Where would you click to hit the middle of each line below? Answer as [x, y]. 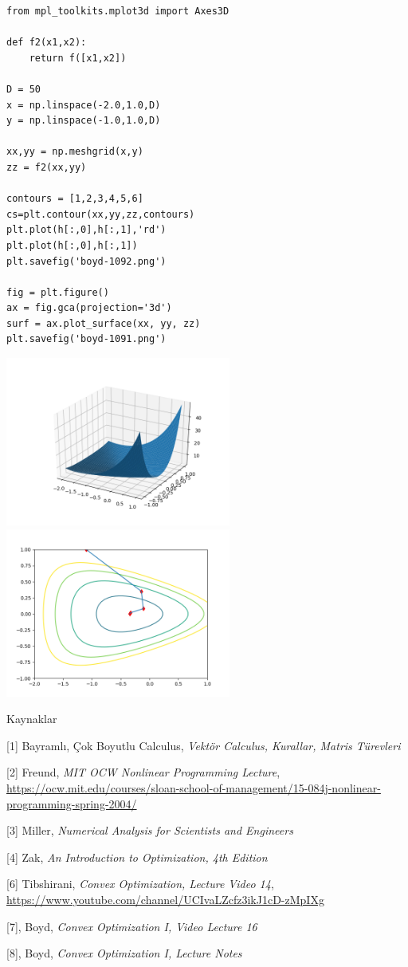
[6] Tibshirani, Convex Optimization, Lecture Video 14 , [140, 884]
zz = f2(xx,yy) [47, 167]
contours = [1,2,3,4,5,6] [75, 199]
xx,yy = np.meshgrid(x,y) [75, 152]
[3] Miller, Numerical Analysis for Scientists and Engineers [150, 830]
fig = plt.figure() [58, 292]
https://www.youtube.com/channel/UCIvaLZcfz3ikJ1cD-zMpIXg [165, 899]
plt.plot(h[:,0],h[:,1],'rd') [86, 230]
